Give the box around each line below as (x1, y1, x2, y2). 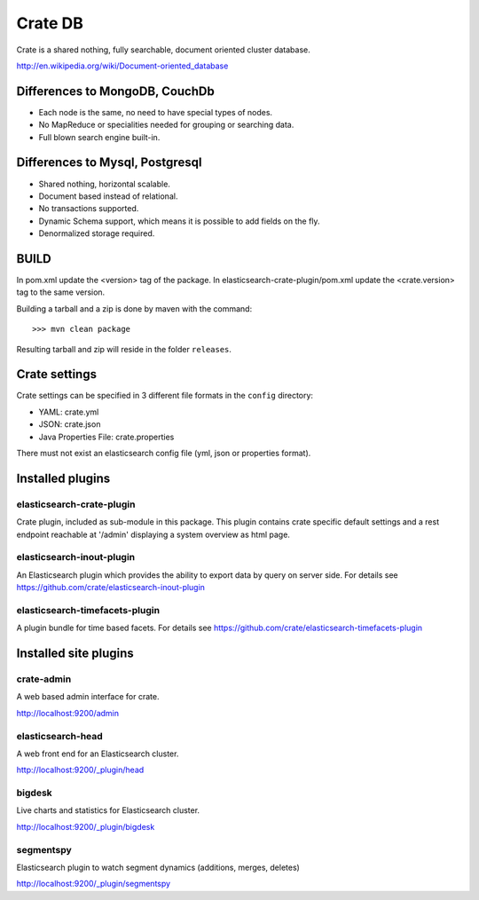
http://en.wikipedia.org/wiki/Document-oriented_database (16, 60, 229, 71)
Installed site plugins (16, 646, 135, 661)
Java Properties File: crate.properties (38, 431, 175, 442)
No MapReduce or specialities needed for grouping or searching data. (38, 120, 294, 130)
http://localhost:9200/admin (16, 707, 120, 718)
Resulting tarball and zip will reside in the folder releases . (16, 343, 232, 354)
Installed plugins (16, 470, 111, 486)
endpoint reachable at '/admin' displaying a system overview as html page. (16, 529, 290, 540)
